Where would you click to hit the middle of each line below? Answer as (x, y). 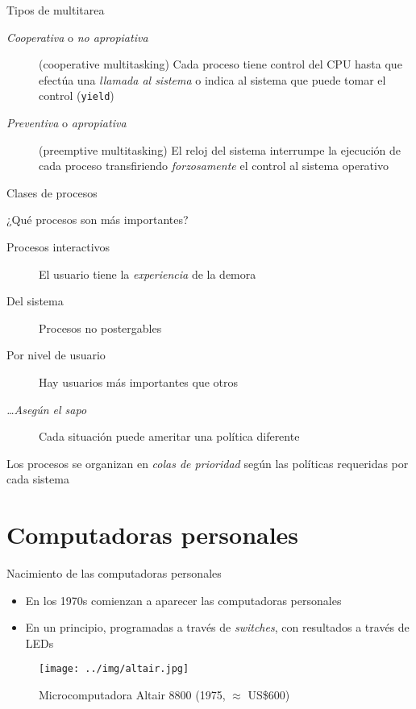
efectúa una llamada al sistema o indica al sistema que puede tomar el (212, 79)
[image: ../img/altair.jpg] (114, 669)
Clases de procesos (52, 192)
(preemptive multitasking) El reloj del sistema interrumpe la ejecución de (220, 149)
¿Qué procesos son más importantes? (98, 220)
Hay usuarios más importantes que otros (139, 381)
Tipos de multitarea (56, 10)
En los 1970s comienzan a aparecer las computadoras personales (183, 600)
